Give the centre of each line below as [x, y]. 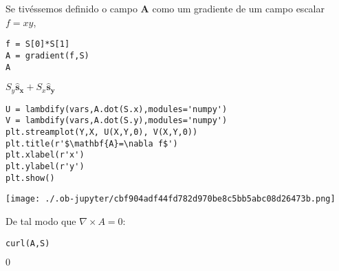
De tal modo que [41, 221]
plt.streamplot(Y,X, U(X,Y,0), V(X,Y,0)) [102, 132]
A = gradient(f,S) [47, 55]
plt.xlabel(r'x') [45, 155]
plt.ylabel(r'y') [45, 167]
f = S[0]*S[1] [38, 44]
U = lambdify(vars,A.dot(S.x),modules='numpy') [117, 109]
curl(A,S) [28, 243]
